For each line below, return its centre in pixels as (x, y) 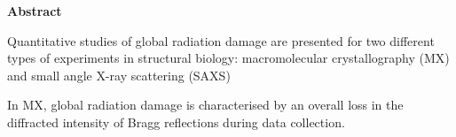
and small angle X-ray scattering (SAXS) (119, 75)
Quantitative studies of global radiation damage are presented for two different (221, 40)
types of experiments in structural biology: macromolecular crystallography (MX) (228, 58)
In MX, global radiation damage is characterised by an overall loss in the (205, 105)
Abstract (35, 11)
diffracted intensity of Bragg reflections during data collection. (176, 122)
